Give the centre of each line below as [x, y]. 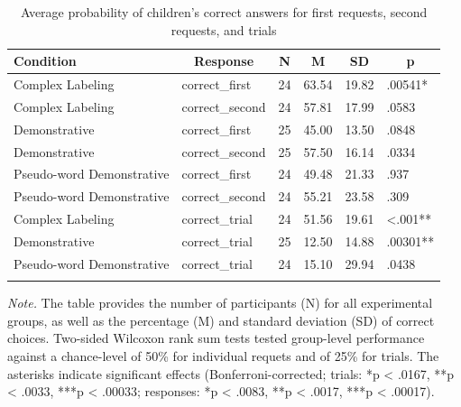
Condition [45, 61]
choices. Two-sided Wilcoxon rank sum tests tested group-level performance [216, 338]
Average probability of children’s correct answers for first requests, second [224, 12]
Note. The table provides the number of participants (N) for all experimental [220, 303]
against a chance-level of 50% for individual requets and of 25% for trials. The [223, 355]
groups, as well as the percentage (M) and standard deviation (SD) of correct [221, 320]
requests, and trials [224, 29]
